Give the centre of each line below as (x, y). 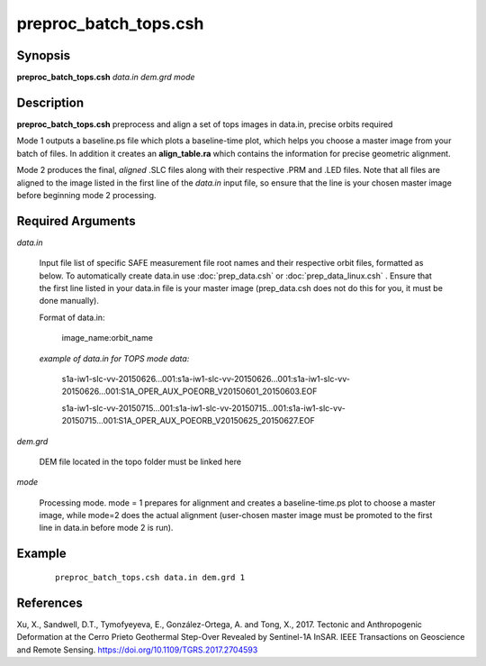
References (49, 602)
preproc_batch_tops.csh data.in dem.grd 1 (150, 577)
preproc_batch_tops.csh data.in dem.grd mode (106, 78)
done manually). (69, 301)
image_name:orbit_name (107, 338)
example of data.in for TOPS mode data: (114, 358)
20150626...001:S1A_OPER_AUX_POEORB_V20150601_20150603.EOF (189, 391)
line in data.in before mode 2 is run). (106, 528)
